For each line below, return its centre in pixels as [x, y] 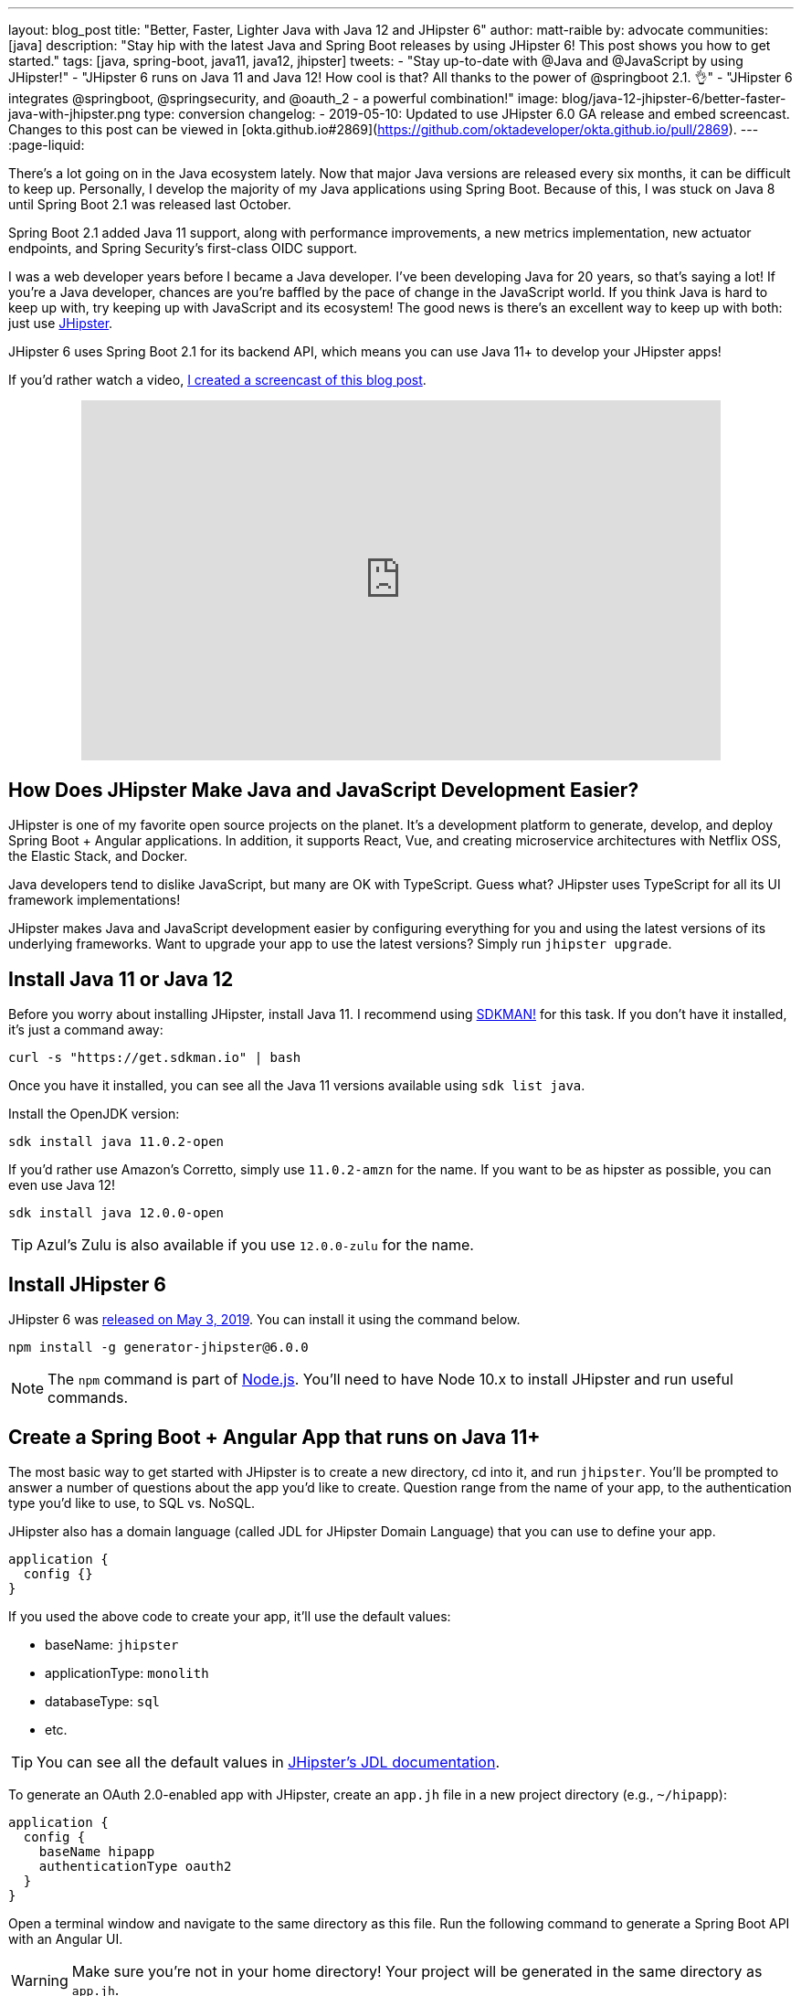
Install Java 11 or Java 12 [121, 979]
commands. [88, 1398]
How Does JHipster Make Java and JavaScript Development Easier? [324, 790]
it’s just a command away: [86, 1030]
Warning [40, 1980]
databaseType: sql [103, 1701]
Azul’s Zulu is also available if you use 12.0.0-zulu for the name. [255, 1245]
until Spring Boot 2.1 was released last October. [150, 204]
